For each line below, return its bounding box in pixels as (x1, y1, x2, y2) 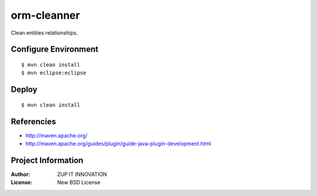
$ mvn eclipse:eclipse (21, 70, 87, 76)
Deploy (11, 85, 38, 95)
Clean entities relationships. (11, 29, 78, 36)
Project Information (11, 155, 83, 165)
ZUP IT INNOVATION (57, 170, 107, 178)
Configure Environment (11, 44, 99, 54)
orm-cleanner (11, 9, 80, 22)
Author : (11, 170, 31, 178)
